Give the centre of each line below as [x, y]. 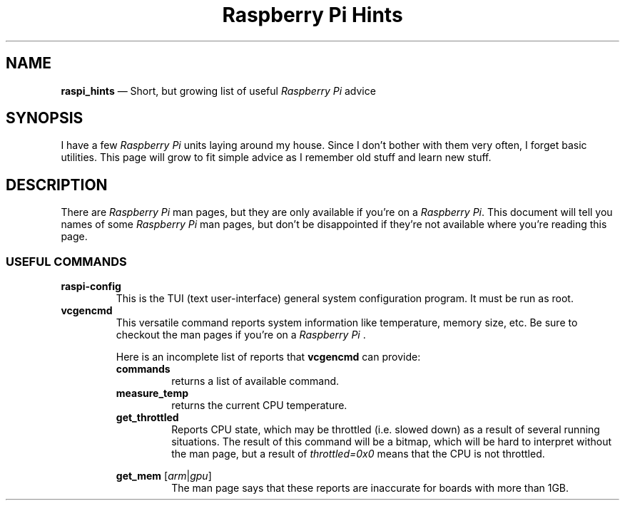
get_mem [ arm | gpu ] [164, 476]
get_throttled [147, 418]
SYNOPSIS [45, 118]
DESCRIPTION [57, 185]
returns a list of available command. [255, 381]
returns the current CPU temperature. [259, 406]
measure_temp [152, 393]
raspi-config [91, 286]
